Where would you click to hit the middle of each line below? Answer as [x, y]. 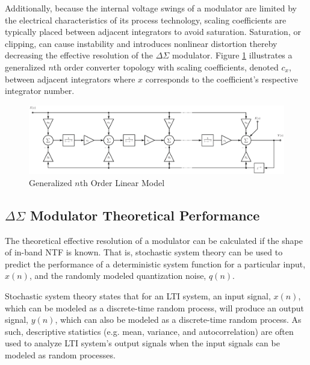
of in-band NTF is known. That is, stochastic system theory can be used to [144, 252]
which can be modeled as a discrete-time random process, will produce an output [155, 307]
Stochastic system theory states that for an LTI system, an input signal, [138, 295]
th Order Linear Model [122, 182]
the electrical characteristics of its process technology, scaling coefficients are [146, 20]
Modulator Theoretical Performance [145, 215]
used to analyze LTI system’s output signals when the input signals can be [142, 343]
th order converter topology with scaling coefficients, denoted [166, 67]
